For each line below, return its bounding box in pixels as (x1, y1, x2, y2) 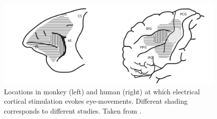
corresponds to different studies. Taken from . (4, 105, 142, 116)
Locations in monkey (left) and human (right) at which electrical (4, 86, 200, 96)
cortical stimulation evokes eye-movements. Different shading (4, 96, 188, 106)
